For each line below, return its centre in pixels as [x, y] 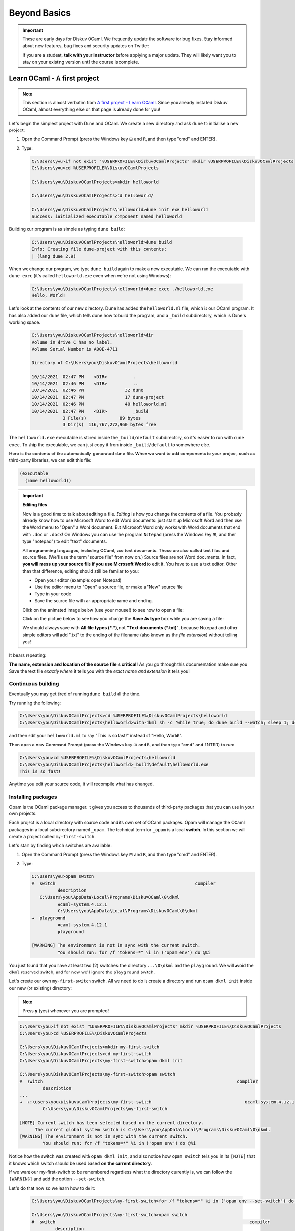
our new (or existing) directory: [41, 988]
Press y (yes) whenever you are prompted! [66, 1011]
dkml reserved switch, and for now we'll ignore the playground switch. [82, 972]
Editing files [35, 505]
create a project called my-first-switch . [52, 837]
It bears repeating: [28, 655]
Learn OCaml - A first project [54, 78]
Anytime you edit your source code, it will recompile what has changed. [82, 784]
